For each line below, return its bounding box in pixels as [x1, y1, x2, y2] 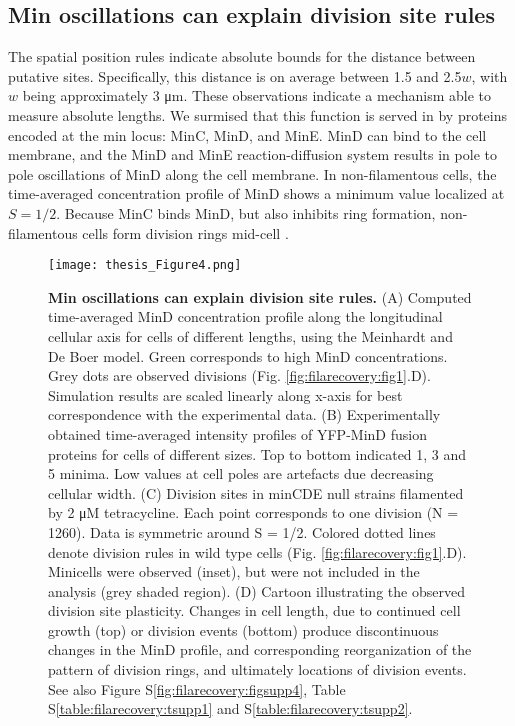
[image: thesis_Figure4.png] [48, 258, 242, 273]
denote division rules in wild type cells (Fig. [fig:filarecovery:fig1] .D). [48, 541, 467, 562]
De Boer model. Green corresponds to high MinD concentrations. [48, 345, 448, 366]
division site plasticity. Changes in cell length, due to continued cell [48, 600, 461, 621]
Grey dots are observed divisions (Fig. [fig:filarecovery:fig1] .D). [48, 365, 431, 386]
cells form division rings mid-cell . [82, 222, 289, 243]
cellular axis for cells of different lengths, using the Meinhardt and [48, 325, 453, 346]
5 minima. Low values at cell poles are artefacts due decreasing [48, 463, 434, 484]
